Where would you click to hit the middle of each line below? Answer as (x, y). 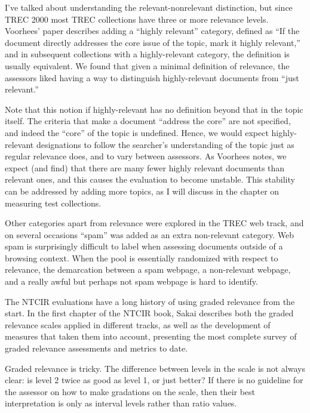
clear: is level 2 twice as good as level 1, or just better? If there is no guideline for (154, 380)
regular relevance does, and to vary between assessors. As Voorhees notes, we (146, 156)
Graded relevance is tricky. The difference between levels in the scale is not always (155, 368)
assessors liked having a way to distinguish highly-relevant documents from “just (152, 77)
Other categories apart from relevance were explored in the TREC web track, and (154, 223)
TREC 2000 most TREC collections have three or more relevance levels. (137, 19)
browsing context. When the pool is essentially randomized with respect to (142, 258)
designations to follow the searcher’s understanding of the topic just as (165, 144)
